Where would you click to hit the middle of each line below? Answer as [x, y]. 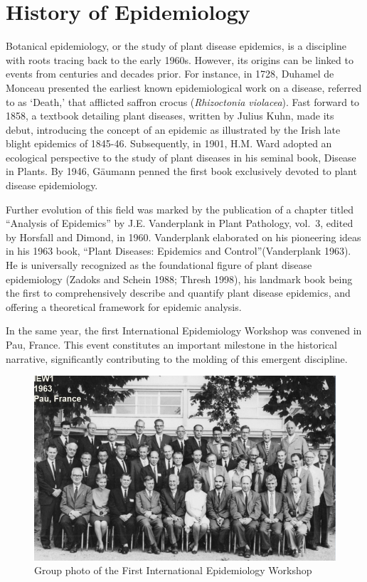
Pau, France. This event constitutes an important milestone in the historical [172, 344]
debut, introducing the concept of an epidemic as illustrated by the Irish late [173, 129]
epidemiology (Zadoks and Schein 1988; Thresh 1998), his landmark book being [179, 279]
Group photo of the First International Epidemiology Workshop [173, 570]
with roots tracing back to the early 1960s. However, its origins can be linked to [180, 59]
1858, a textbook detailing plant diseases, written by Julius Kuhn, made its [170, 116]
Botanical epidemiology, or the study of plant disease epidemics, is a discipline [176, 46]
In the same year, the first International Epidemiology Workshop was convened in [184, 330]
